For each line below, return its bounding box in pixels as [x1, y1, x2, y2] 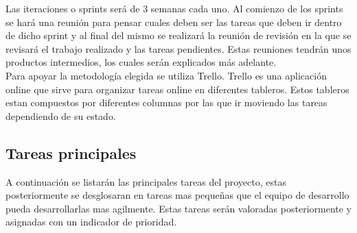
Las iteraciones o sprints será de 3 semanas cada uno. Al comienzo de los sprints [5, 1, 343, 15]
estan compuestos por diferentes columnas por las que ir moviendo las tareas [5, 95, 327, 110]
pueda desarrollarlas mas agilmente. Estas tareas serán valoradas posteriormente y [5, 201, 352, 215]
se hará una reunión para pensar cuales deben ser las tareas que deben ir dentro [5, 14, 342, 29]
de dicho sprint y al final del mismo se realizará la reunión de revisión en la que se [5, 28, 352, 42]
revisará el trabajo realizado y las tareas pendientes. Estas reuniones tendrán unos [5, 41, 352, 56]
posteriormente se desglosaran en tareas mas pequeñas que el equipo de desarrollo [5, 188, 349, 202]
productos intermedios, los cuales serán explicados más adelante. [5, 55, 277, 69]
